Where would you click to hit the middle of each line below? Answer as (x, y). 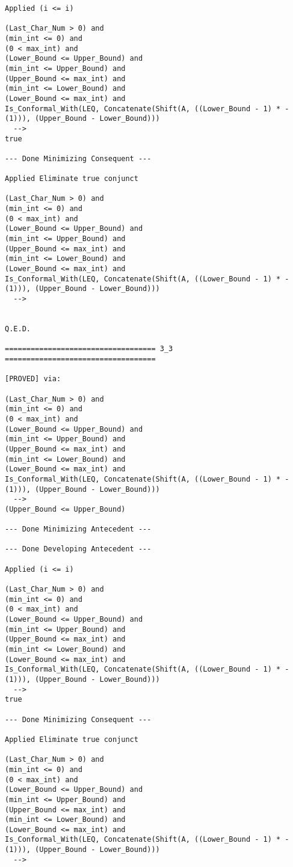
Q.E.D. (18, 329)
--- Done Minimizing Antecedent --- (78, 529)
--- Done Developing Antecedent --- (78, 549)
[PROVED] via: (33, 379)
